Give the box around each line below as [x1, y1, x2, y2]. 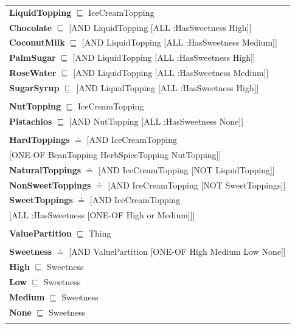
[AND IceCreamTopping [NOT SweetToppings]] [108, 178, 286, 191]
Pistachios [9, 114, 52, 127]
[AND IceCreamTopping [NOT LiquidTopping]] [98, 163, 275, 176]
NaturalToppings [9, 163, 82, 176]
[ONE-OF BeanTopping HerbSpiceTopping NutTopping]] [9, 148, 221, 161]
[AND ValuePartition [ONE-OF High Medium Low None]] [69, 245, 286, 258]
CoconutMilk [9, 36, 65, 49]
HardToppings [9, 133, 70, 145]
